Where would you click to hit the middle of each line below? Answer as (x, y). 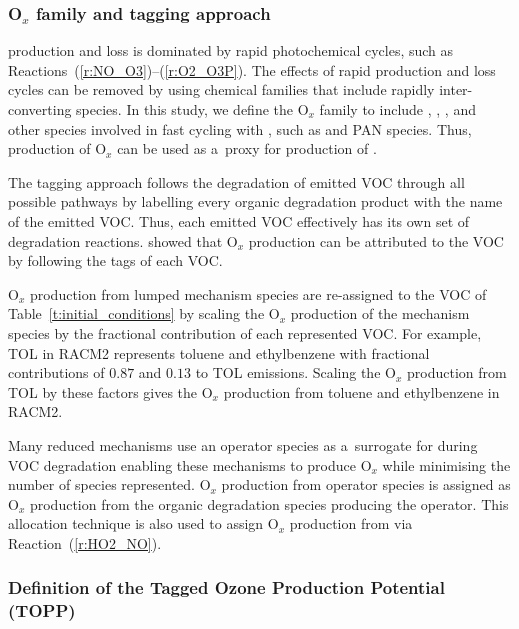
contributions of (56, 372)
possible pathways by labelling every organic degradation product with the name (255, 201)
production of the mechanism (380, 313)
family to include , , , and (397, 109)
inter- (456, 89)
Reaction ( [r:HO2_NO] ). (85, 542)
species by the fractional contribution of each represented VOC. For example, (245, 332)
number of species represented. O (109, 484)
